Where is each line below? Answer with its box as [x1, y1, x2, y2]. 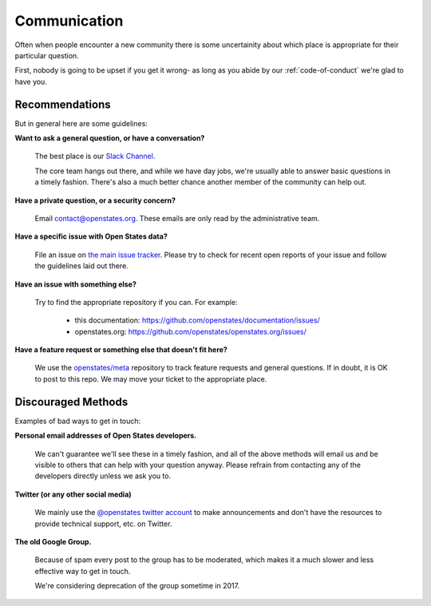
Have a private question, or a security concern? [14, 196, 176, 205]
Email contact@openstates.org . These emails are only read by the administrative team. [34, 213, 320, 223]
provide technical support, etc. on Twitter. [34, 519, 172, 529]
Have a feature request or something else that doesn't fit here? [14, 345, 227, 354]
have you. [14, 77, 47, 86]
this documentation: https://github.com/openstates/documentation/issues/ [74, 315, 321, 325]
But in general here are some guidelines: [14, 118, 148, 128]
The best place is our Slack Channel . [34, 152, 156, 161]
